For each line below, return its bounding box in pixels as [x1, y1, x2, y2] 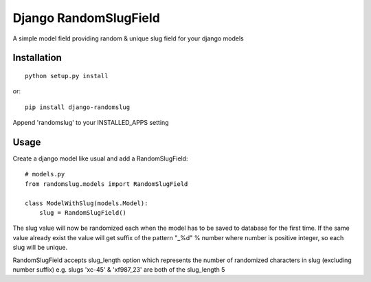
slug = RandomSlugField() [38, 209, 127, 216]
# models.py [25, 170, 65, 178]
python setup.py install [25, 72, 109, 80]
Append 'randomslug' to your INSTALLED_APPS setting [12, 119, 169, 127]
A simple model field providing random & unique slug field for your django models [12, 34, 244, 43]
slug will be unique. [12, 244, 68, 252]
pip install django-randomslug [25, 103, 131, 111]
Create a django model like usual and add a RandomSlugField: [12, 154, 188, 163]
